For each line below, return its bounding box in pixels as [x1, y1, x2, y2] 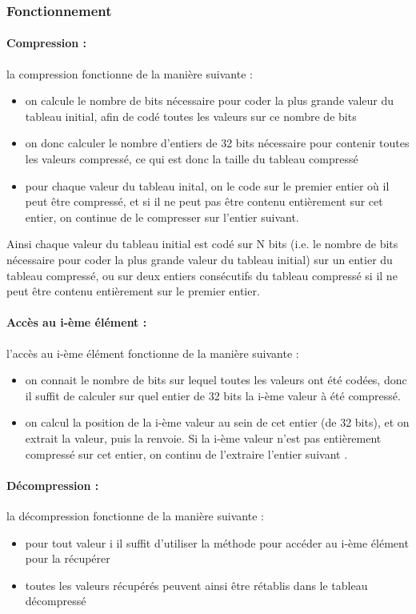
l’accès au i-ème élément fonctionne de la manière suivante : [6, 344, 299, 361]
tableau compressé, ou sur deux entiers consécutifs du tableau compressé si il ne [6, 267, 398, 283]
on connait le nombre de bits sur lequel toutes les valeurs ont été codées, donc [25, 371, 407, 388]
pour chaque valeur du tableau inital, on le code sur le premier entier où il [25, 177, 390, 194]
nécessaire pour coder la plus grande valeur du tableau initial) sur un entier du [6, 251, 393, 267]
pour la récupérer [25, 550, 110, 567]
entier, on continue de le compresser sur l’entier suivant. [25, 208, 299, 225]
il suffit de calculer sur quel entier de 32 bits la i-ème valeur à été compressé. [25, 387, 401, 403]
